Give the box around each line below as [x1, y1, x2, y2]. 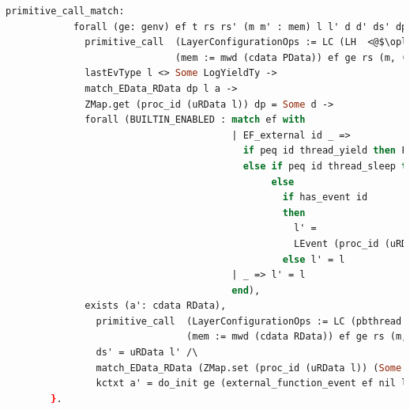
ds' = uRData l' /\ [96, 347, 198, 359]
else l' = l [282, 253, 345, 265]
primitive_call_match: [6, 6, 125, 17]
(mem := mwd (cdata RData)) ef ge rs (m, [186, 331, 408, 343]
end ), [231, 284, 261, 296]
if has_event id [282, 192, 368, 203]
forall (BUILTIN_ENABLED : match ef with [85, 114, 306, 126]
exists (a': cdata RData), [85, 300, 227, 312]
